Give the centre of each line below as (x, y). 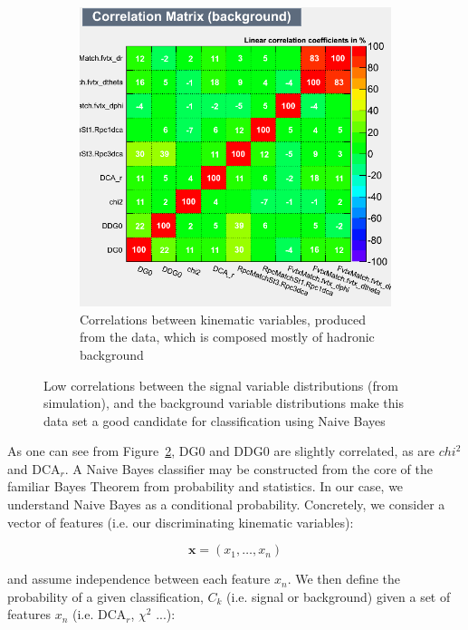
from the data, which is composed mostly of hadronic (227, 337)
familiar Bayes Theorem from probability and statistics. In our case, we (205, 486)
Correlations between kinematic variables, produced (223, 319)
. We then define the (344, 579)
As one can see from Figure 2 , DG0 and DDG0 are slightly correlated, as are (221, 451)
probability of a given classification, (105, 596)
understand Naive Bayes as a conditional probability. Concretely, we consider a (226, 504)
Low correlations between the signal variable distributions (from (221, 385)
